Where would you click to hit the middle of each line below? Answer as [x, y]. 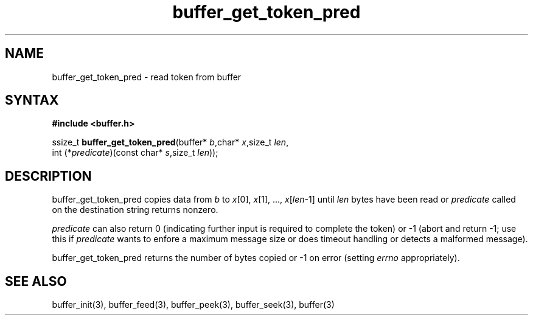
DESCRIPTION [48, 176]
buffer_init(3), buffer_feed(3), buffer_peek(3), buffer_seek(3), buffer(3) [193, 305]
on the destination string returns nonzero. [135, 210]
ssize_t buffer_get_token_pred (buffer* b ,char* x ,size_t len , [170, 142]
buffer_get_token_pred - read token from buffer [147, 77]
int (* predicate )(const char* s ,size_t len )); [135, 153]
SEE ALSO [36, 281]
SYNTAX [32, 100]
